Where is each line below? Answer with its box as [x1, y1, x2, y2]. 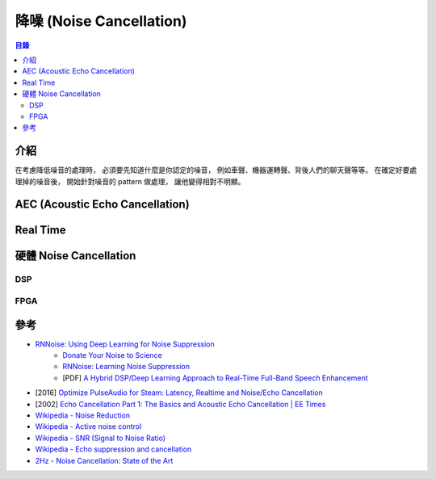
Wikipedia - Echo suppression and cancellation [35, 444, 192, 454]
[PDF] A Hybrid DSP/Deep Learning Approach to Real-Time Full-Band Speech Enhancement [62, 372, 368, 383]
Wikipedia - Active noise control [35, 422, 142, 431]
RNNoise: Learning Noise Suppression [62, 362, 190, 372]
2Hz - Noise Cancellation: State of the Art [35, 456, 174, 465]
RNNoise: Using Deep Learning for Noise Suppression [35, 339, 216, 349]
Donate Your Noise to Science [62, 351, 163, 360]
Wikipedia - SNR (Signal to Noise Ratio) [35, 433, 166, 443]
